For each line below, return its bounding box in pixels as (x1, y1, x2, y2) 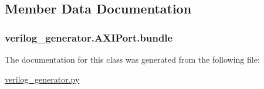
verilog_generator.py (5, 73, 80, 85)
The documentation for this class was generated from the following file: (5, 53, 260, 65)
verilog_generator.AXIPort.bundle (5, 30, 173, 44)
